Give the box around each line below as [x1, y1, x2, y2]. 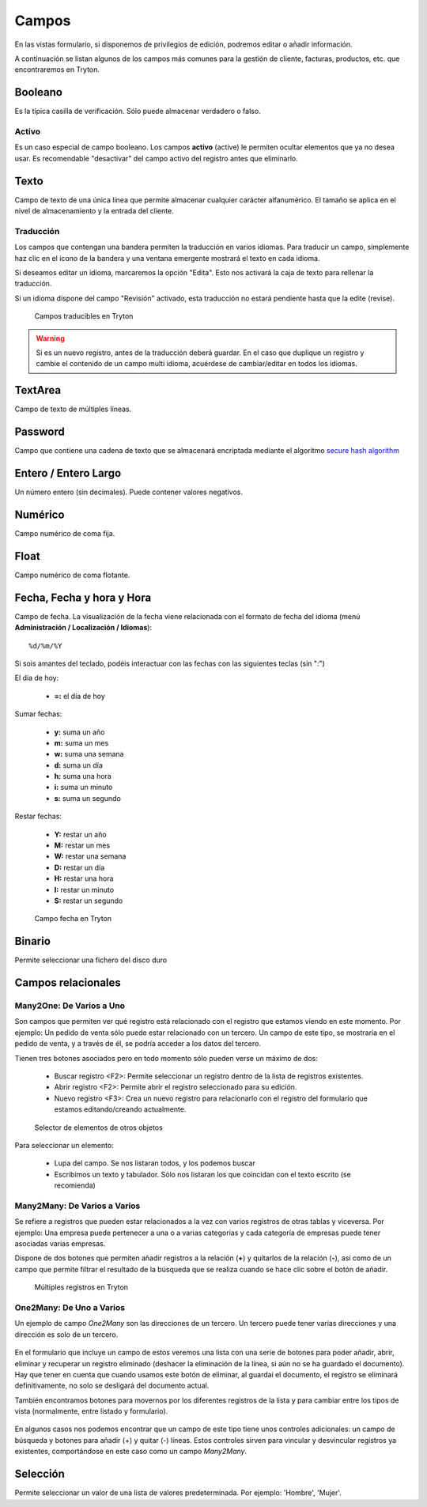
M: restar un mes [54, 840, 111, 850]
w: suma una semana [54, 750, 124, 759]
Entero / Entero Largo [14, 466, 122, 480]
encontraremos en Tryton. [14, 65, 100, 74]
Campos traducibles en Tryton [34, 312, 134, 321]
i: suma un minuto [54, 783, 113, 792]
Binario [14, 935, 51, 948]
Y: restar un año [54, 829, 107, 839]
